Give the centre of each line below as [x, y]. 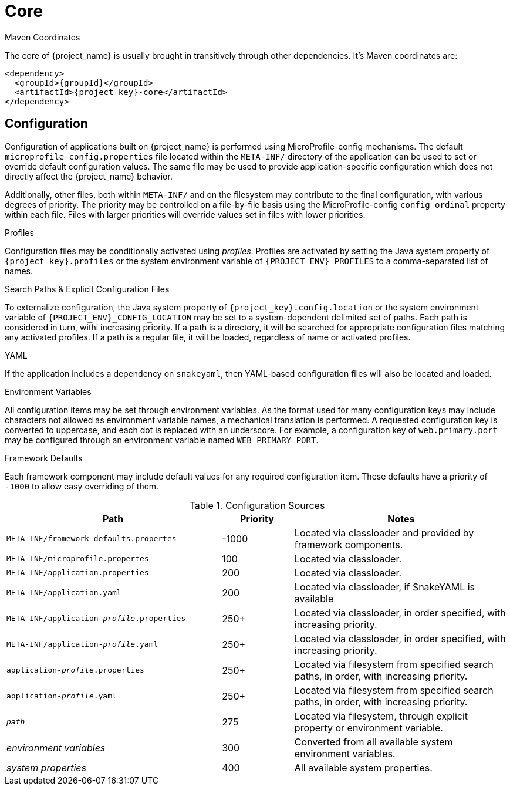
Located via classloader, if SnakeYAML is [385, 587]
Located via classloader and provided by [384, 533]
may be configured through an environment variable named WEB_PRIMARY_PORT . [162, 440]
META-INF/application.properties [78, 573]
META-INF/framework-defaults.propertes [92, 539]
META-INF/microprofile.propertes [78, 559]
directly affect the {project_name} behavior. [89, 176]
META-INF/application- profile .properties [96, 619]
